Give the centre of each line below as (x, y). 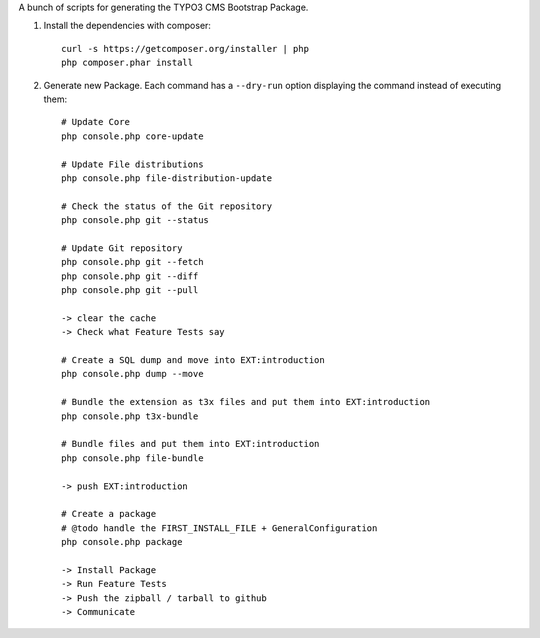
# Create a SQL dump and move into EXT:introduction (193, 359)
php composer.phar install (127, 63)
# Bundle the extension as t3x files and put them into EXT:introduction (246, 402)
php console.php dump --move (132, 374)
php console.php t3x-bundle (130, 416)
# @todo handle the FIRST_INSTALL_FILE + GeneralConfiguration (219, 528)
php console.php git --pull (130, 290)
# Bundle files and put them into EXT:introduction (190, 444)
